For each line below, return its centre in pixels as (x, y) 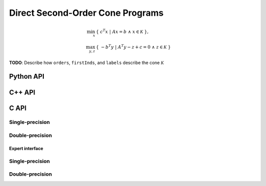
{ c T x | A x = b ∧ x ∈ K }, (122, 31)
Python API (27, 77)
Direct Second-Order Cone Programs (86, 13)
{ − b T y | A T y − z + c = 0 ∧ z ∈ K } (133, 46)
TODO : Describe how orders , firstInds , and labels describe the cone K (86, 62)
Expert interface (26, 148)
